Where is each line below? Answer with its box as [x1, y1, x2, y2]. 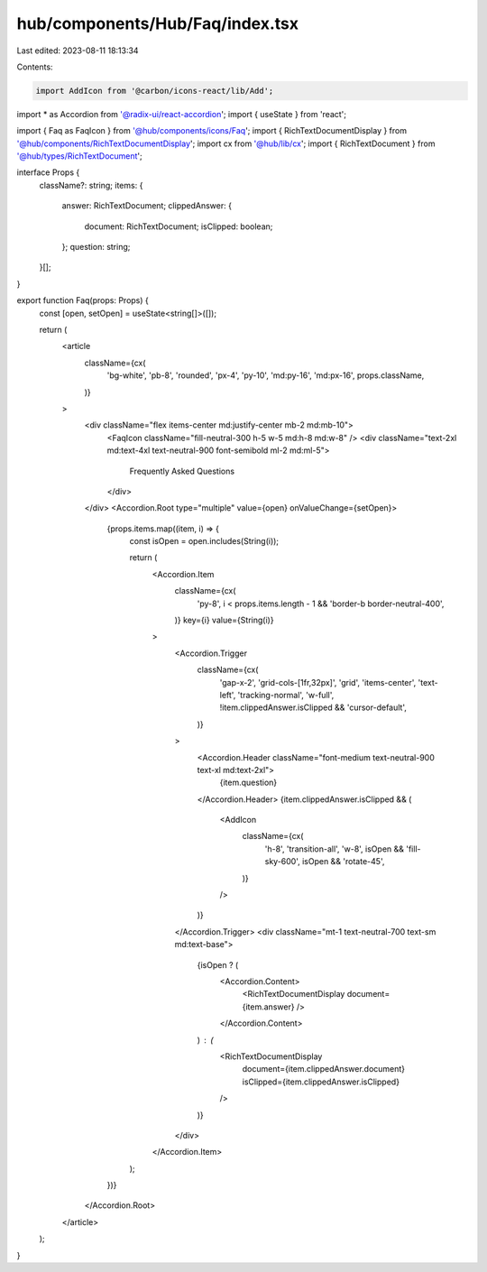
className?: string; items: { [39, 180, 143, 190]
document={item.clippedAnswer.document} [242, 1064, 406, 1074]
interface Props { [16, 167, 80, 178]
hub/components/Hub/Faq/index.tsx [16, 14, 299, 33]
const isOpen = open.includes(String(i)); [129, 536, 280, 547]
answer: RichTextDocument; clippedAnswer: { [61, 200, 232, 211]
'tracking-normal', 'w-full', [237, 689, 335, 700]
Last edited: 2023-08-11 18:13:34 [16, 45, 139, 56]
